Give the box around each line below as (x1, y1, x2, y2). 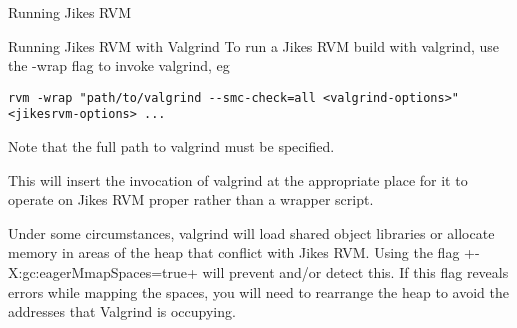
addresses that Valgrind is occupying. (8, 301, 236, 322)
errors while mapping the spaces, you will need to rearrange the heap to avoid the (8, 281, 509, 302)
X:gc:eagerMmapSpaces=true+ (8, 262, 198, 283)
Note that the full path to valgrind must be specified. (8, 136, 335, 157)
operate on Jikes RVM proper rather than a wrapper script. (8, 189, 374, 210)
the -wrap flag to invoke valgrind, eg (8, 55, 230, 76)
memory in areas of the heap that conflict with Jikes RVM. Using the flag (8, 242, 460, 263)
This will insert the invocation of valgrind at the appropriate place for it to (8, 169, 468, 190)
